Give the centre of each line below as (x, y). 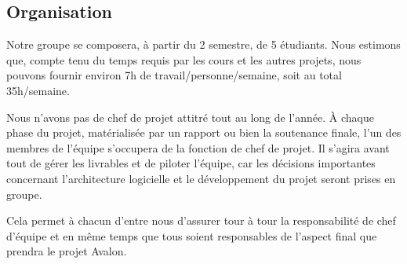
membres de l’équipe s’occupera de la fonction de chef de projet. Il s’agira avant (198, 147)
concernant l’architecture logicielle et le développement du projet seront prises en (201, 178)
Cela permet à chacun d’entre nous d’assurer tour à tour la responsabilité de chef (201, 220)
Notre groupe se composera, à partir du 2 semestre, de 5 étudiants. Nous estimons (203, 44)
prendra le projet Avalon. (67, 251)
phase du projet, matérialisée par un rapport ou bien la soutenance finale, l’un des (204, 132)
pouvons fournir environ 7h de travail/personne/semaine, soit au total (174, 75)
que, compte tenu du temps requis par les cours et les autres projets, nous (184, 59)
